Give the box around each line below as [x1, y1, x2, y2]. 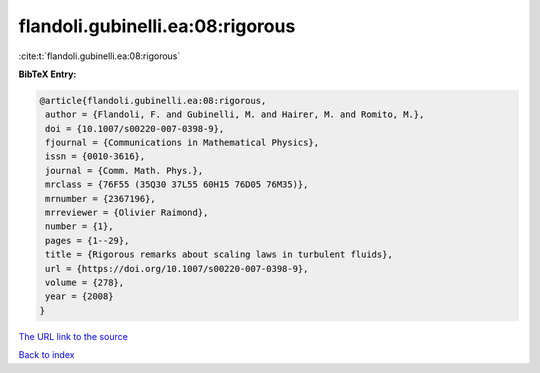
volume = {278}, [45, 277, 125, 288]
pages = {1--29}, [45, 235, 130, 246]
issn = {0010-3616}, [45, 151, 146, 162]
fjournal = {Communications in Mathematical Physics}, [45, 137, 320, 149]
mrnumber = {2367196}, [45, 193, 157, 204]
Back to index [18, 349, 75, 361]
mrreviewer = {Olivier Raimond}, [45, 207, 209, 219]
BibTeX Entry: [18, 68, 77, 80]
